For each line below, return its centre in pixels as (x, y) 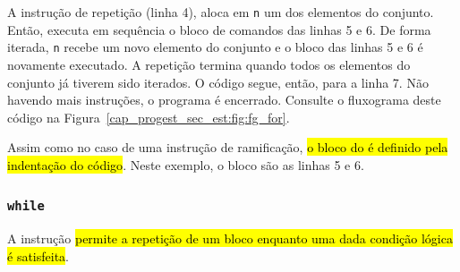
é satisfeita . (38, 255)
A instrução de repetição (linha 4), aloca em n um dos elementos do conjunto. (221, 12)
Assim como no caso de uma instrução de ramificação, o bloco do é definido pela (228, 147)
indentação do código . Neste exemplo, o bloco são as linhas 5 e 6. (186, 164)
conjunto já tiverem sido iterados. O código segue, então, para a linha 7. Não (218, 82)
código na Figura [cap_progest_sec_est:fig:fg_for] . (149, 117)
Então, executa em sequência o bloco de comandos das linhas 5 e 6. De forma (219, 29)
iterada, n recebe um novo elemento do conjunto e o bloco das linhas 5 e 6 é (215, 47)
